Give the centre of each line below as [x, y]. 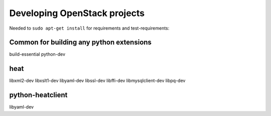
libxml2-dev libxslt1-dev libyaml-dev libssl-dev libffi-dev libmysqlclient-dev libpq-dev [97, 81]
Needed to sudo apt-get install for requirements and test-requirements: [89, 28]
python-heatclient [38, 95]
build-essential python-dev [37, 54]
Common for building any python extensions [80, 42]
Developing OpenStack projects [77, 13]
